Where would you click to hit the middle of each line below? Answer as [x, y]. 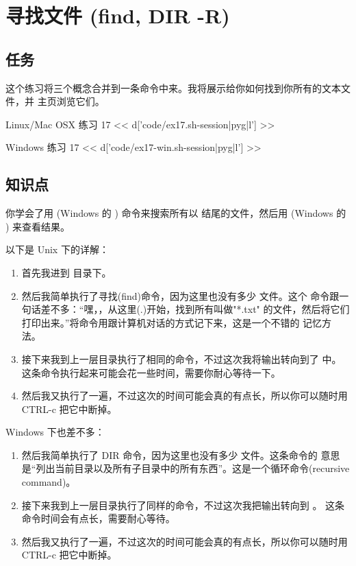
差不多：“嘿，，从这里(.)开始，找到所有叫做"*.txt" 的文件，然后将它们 [195, 309]
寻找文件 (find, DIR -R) [118, 15]
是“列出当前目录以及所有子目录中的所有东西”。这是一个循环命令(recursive [186, 468]
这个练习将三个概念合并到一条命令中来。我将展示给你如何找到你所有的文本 [173, 87]
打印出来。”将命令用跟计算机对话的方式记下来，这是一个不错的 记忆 [172, 322]
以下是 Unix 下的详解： [57, 249]
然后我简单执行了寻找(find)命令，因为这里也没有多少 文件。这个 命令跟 [180, 295]
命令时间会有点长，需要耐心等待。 [98, 518]
